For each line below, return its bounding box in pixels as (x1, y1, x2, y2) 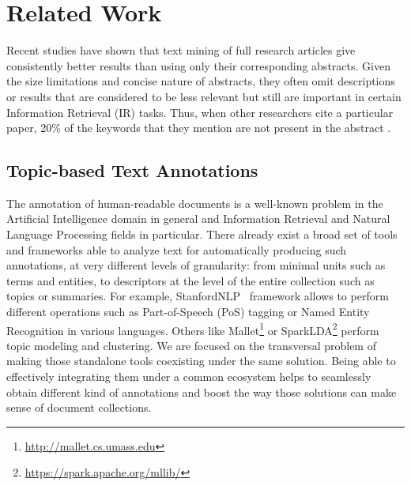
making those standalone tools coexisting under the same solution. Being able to (6, 352, 396, 369)
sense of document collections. (6, 399, 152, 416)
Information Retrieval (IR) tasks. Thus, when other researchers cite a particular (6, 104, 394, 120)
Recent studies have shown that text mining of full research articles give (6, 42, 356, 58)
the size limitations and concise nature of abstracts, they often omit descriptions (6, 73, 395, 89)
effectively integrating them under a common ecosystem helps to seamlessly (6, 368, 371, 385)
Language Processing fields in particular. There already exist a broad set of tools (6, 226, 398, 243)
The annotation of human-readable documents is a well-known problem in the (6, 194, 383, 211)
